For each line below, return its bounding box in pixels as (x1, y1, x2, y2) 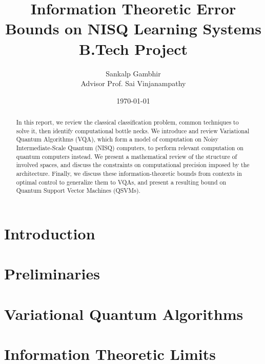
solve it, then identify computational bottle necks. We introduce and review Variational (16, 126, 250, 135)
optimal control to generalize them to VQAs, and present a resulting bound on (16, 177, 227, 186)
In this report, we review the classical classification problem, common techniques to (16, 118, 239, 127)
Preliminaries (4, 263, 100, 284)
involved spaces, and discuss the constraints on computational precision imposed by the (16, 160, 250, 169)
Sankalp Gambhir (106, 68, 161, 78)
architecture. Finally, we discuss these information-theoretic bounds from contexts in (16, 169, 242, 178)
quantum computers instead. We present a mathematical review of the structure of (16, 152, 237, 160)
